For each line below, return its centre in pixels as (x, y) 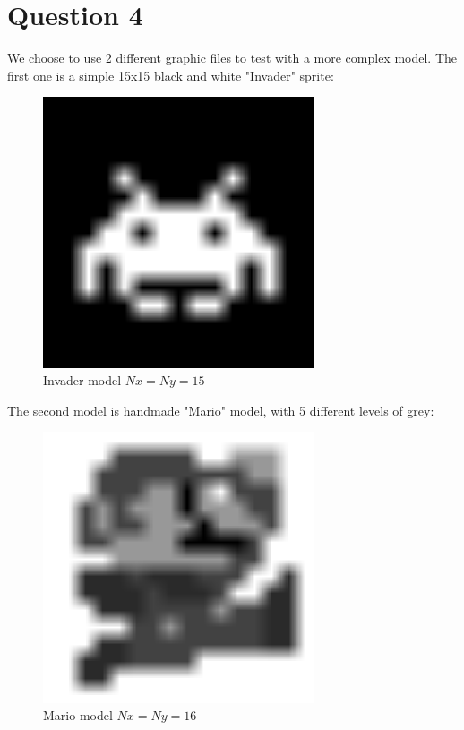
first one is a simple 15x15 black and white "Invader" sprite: (171, 75)
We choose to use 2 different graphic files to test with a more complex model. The (232, 58)
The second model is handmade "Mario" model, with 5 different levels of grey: (221, 410)
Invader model (82, 380)
